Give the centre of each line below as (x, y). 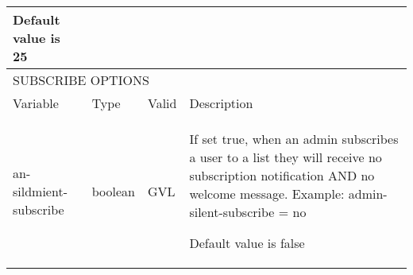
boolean (113, 191)
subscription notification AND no (282, 175)
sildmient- (40, 191)
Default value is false (247, 243)
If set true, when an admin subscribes (294, 139)
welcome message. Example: (267, 194)
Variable (36, 103)
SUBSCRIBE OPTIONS (81, 80)
